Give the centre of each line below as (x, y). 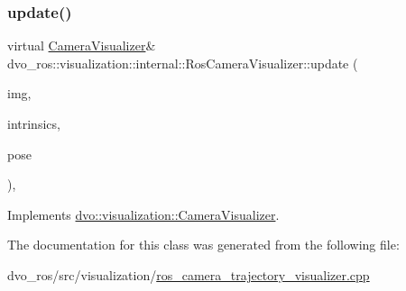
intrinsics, (34, 123)
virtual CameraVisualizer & (82, 45)
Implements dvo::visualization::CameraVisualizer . (143, 214)
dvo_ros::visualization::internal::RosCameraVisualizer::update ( (183, 63)
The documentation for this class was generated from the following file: (203, 245)
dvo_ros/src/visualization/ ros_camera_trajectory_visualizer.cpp (189, 274)
